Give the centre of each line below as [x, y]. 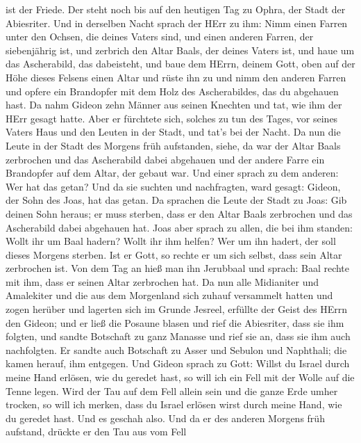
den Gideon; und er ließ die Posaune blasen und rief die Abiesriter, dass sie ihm [175, 322]
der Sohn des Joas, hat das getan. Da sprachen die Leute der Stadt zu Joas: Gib [176, 200]
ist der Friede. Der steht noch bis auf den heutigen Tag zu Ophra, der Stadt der [176, 9]
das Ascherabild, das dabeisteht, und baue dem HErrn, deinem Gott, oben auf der [180, 64]
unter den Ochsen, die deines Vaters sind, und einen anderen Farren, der [160, 37]
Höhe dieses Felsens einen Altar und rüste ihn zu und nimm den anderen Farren [176, 77]
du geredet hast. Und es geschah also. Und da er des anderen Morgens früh [165, 418]
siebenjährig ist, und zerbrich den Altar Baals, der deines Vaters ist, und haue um [180, 50]
